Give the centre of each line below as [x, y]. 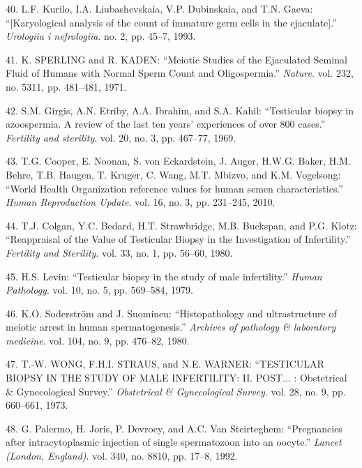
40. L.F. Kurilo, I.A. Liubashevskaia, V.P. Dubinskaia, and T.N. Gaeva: [159, 8]
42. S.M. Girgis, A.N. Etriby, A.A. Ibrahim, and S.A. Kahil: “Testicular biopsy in [180, 110]
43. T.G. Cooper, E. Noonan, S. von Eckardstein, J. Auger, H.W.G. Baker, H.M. [178, 161]
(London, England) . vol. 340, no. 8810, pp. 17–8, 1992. [122, 456]
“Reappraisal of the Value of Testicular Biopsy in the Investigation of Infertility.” [178, 239]
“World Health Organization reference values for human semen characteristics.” [174, 188]
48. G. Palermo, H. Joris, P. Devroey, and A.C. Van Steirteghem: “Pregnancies [174, 428]
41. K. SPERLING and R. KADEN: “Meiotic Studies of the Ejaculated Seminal [176, 59]
